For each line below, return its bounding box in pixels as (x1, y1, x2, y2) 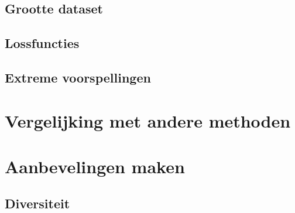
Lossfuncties (5, 34, 80, 52)
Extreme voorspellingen (5, 68, 151, 86)
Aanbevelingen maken (5, 154, 185, 178)
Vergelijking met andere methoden (5, 108, 291, 132)
